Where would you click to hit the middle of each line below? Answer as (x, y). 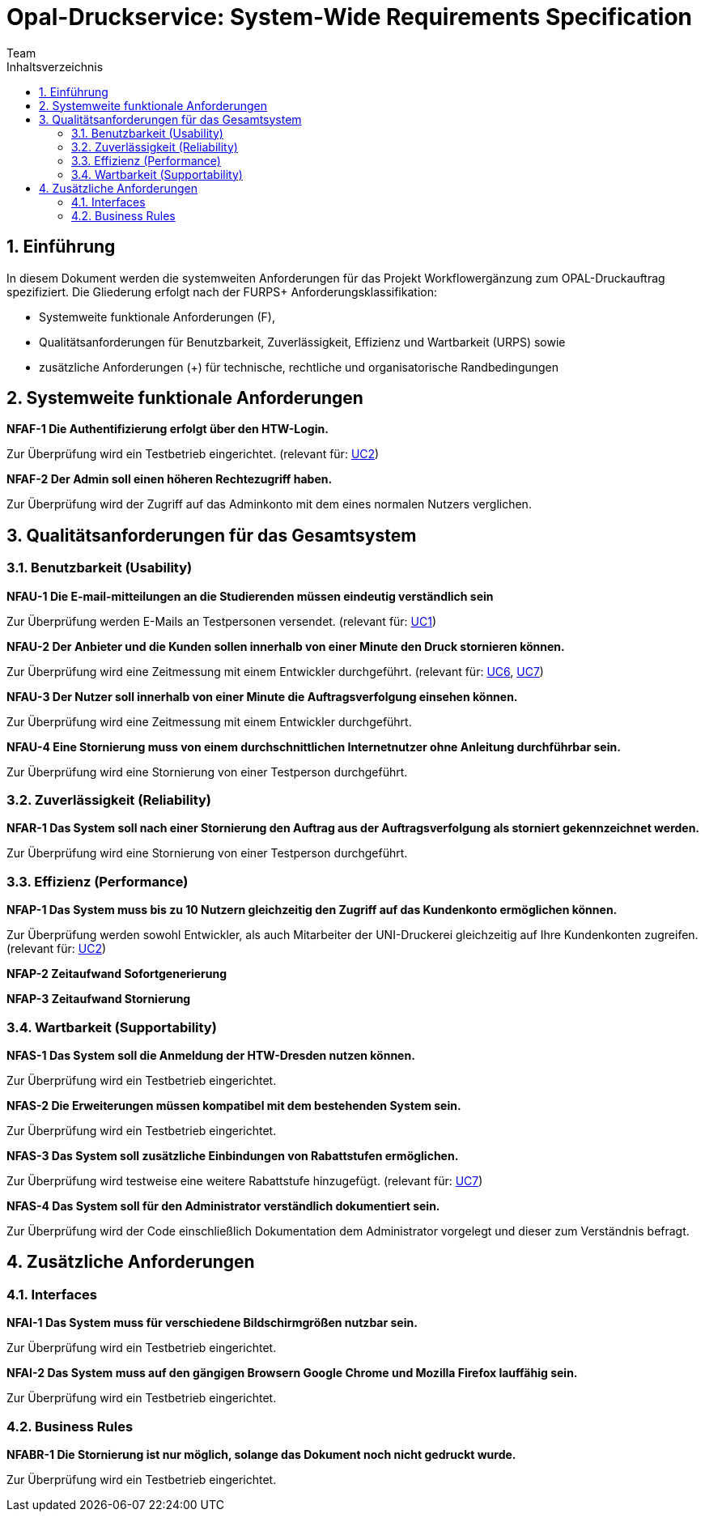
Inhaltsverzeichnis (55, 66)
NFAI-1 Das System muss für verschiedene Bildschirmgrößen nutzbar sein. (212, 1323)
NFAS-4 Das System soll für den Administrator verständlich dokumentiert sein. (223, 1205)
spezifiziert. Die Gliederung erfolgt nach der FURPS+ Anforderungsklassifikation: (222, 291)
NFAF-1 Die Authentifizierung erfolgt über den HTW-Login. (168, 429)
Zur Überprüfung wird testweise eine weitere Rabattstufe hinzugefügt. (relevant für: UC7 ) (245, 1180)
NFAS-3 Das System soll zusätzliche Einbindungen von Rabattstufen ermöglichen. (233, 1155)
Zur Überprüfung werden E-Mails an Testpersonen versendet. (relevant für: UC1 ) (222, 621)
